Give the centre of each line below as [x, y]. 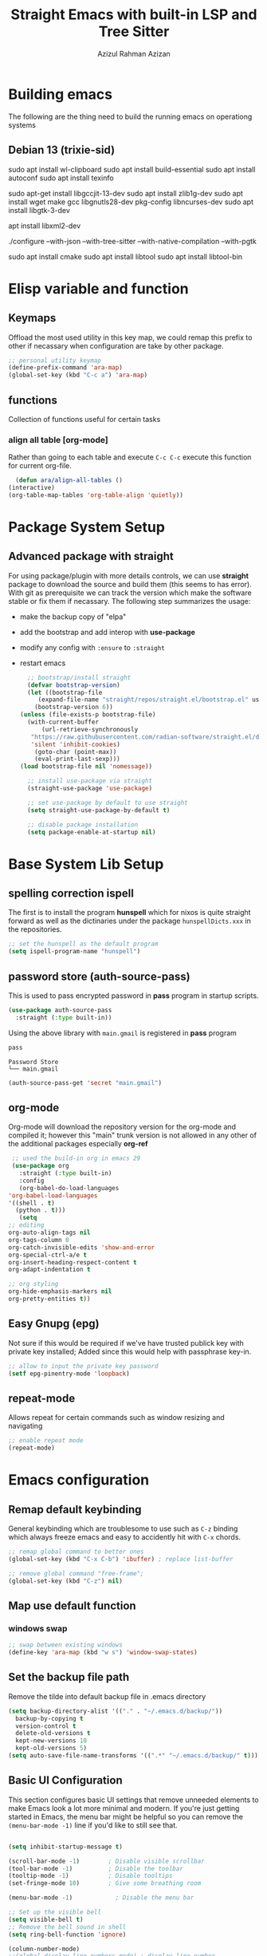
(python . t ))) [41, 1210]
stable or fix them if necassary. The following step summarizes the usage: [130, 601]
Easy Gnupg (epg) [54, 1324]
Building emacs [61, 94]
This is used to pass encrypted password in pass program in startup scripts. [133, 996]
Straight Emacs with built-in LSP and [134, 15]
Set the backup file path [69, 1677]
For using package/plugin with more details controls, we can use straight [129, 575]
